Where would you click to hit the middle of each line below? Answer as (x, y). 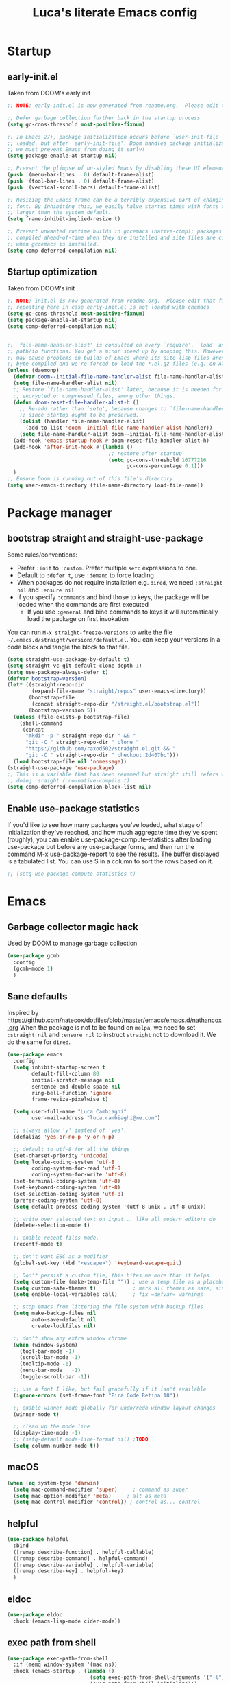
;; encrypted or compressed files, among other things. (94, 396)
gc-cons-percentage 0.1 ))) (165, 466)
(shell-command (41, 723)
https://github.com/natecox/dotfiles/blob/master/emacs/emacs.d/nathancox (115, 1020)
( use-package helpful (38, 1540)
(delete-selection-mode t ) (52, 1226)
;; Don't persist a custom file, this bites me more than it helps (112, 1275)
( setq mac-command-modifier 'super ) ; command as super (101, 1489)
